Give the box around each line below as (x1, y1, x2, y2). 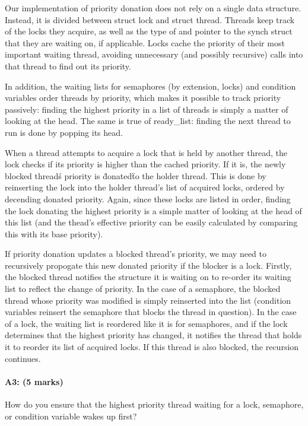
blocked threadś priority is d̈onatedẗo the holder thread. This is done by (5, 169, 266, 182)
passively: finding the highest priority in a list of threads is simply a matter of (5, 103, 288, 115)
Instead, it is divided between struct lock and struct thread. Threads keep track (5, 13, 295, 26)
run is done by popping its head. (5, 126, 123, 138)
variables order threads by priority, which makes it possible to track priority (5, 91, 281, 104)
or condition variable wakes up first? (5, 409, 137, 422)
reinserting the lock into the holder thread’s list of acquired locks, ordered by (5, 181, 285, 193)
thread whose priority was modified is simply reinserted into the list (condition (5, 294, 291, 306)
